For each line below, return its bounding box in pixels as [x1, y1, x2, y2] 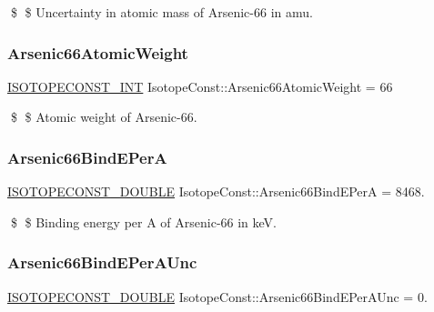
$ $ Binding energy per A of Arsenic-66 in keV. [10, 212, 278, 231]
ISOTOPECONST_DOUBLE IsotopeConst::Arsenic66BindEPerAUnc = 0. [7, 287, 428, 306]
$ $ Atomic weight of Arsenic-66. [10, 107, 197, 126]
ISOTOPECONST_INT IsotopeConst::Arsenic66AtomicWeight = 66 [7, 76, 393, 96]
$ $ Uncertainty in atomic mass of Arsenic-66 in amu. [10, 3, 313, 21]
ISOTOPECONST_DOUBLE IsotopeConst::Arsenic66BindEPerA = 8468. [7, 182, 425, 201]
